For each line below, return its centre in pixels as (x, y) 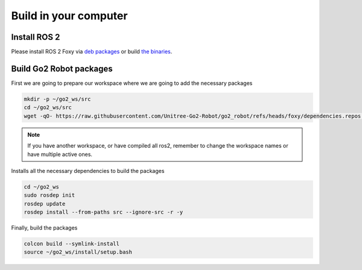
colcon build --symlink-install (72, 244)
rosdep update (45, 204)
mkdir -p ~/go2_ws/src (57, 99)
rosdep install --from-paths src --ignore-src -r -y (103, 212)
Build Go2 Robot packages (62, 68)
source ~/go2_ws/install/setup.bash (78, 252)
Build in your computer (69, 16)
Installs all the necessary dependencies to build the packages (88, 171)
